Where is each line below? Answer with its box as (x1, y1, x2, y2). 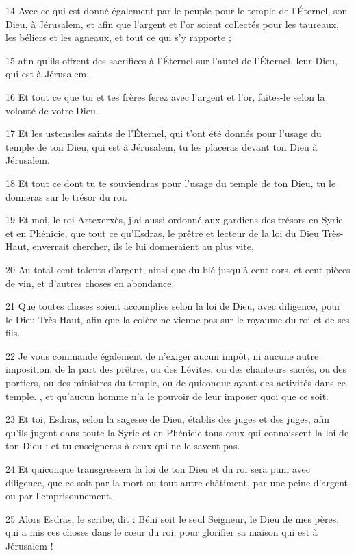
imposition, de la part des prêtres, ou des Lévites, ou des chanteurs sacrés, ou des (5, 362, 347, 376)
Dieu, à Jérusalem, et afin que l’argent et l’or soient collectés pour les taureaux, (5, 16, 339, 31)
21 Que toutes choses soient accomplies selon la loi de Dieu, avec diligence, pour (5, 299, 341, 313)
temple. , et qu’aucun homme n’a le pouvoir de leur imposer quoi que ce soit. (5, 388, 329, 403)
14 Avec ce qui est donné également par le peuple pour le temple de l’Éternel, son (5, 3, 348, 17)
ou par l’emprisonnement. (5, 489, 113, 503)
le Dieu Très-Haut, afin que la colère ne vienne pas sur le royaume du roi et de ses (5, 312, 350, 326)
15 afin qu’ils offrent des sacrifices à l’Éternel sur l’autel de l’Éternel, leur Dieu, (5, 53, 338, 67)
